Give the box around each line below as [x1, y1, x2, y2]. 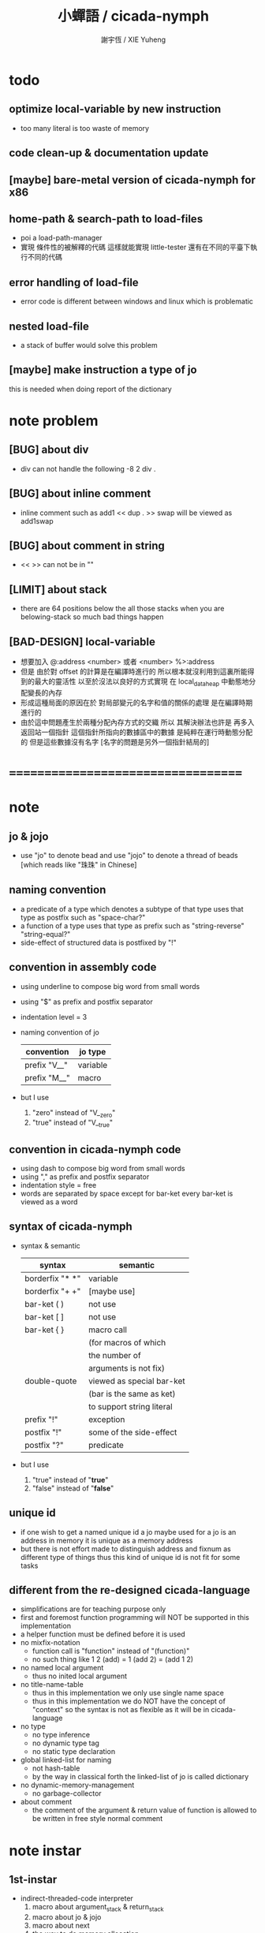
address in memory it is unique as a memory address [20, 1536, 193, 1545]
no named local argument [20, 1663, 104, 1673]
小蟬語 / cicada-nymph [57, 7, 210, 25]
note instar [9, 1842, 82, 1860]
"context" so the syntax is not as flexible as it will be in [32, 1705, 210, 1715]
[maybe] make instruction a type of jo [9, 364, 197, 377]
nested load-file [9, 319, 90, 333]
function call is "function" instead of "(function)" [32, 1646, 190, 1656]
